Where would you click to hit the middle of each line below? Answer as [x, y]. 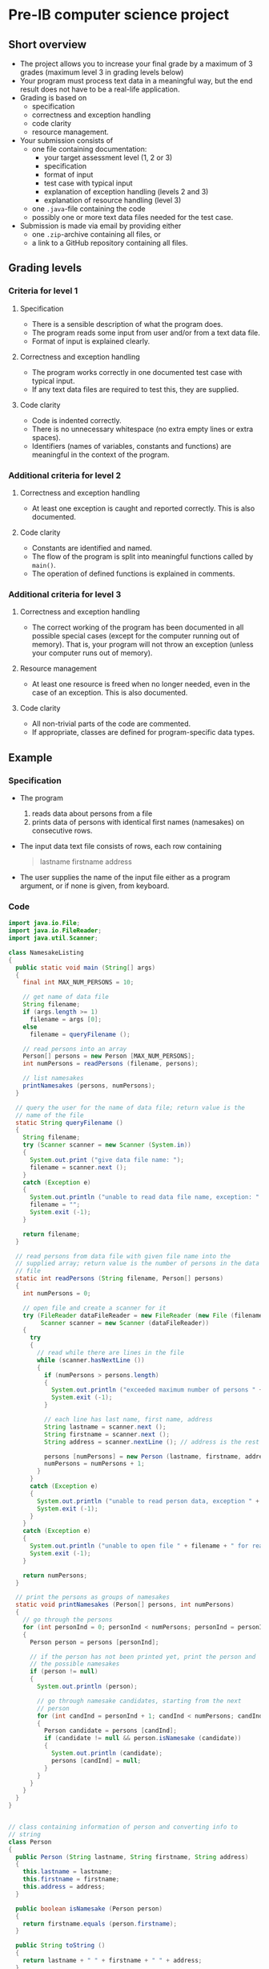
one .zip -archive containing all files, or [96, 234]
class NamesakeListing [46, 952]
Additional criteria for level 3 [65, 594]
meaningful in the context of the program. [100, 455]
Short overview [47, 45]
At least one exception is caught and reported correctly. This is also [143, 508]
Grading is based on [53, 98]
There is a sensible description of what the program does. [127, 324]
